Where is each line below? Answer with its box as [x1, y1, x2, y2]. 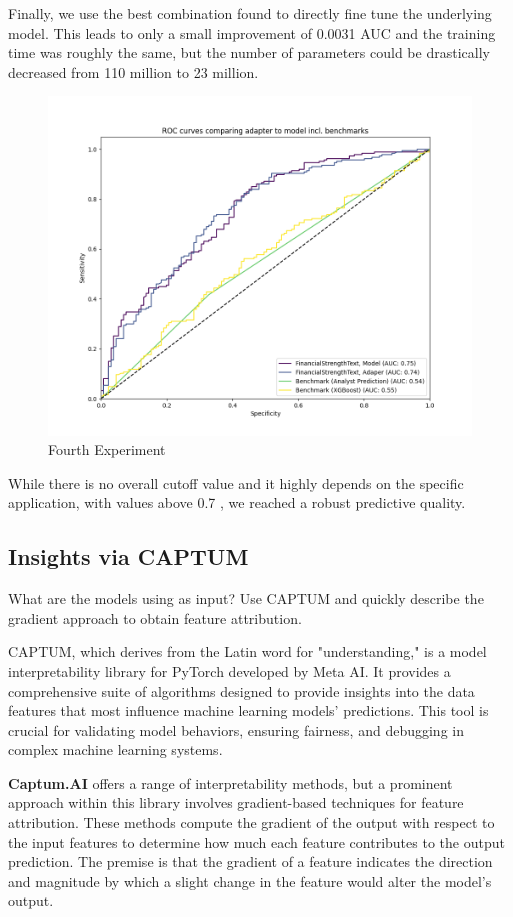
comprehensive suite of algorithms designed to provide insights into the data [8, 680, 475, 701]
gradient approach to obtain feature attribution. [8, 607, 302, 628]
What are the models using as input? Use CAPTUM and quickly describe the [8, 588, 484, 609]
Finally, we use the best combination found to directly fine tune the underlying [8, 3, 492, 23]
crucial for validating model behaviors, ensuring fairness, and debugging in [8, 719, 464, 740]
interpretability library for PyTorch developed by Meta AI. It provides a [8, 660, 451, 681]
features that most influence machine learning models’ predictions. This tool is [8, 700, 489, 721]
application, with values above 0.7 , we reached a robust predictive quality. [8, 492, 466, 513]
